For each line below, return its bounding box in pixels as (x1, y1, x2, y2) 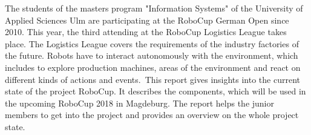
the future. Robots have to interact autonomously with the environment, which (5, 49, 298, 62)
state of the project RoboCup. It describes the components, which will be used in (5, 85, 306, 97)
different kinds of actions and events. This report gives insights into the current (5, 73, 301, 85)
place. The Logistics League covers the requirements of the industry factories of (5, 37, 299, 50)
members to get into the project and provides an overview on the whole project (5, 108, 299, 121)
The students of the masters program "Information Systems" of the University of (5, 2, 303, 14)
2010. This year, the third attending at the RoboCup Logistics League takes (5, 25, 287, 38)
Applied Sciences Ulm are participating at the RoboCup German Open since (5, 13, 289, 26)
